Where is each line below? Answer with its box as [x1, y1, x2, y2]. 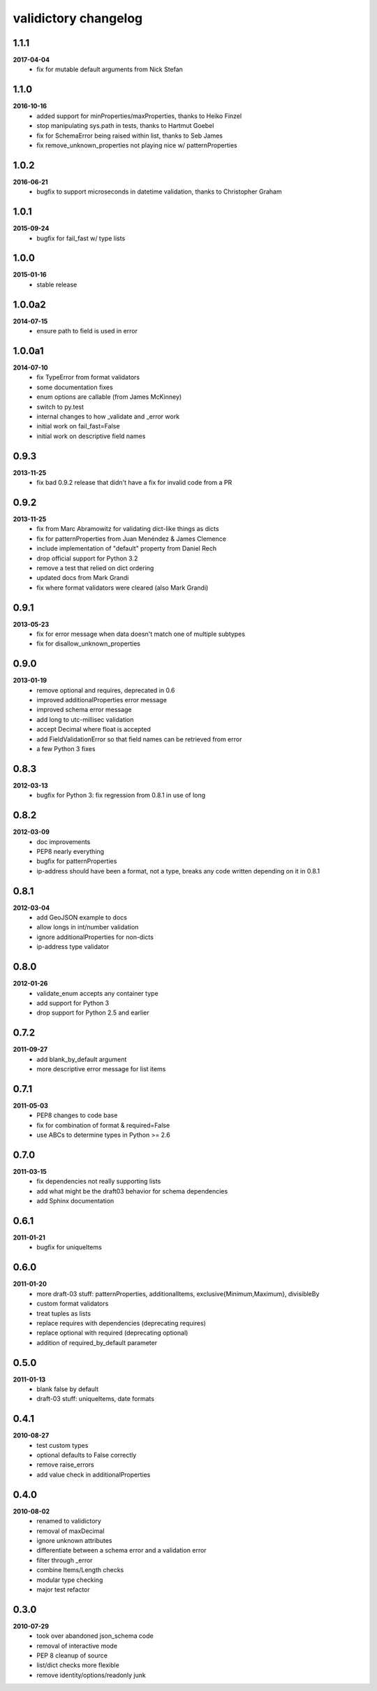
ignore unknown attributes [36, 1536, 112, 1544]
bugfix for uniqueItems [36, 1243, 103, 1251]
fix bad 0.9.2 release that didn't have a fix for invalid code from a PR [36, 479, 232, 487]
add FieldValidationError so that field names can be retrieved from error [36, 734, 242, 743]
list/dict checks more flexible [36, 1661, 120, 1669]
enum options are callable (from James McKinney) [36, 393, 182, 401]
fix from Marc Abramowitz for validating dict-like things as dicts [36, 525, 219, 533]
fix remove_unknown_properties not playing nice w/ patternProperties [36, 140, 237, 150]
